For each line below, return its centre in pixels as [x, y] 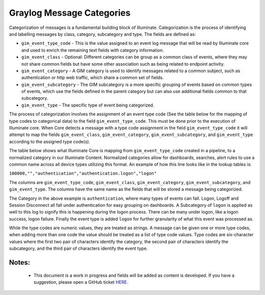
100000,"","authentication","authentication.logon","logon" [83, 174]
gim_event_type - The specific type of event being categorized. [88, 105]
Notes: [20, 263]
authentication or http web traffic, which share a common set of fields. [93, 78]
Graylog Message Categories [70, 13]
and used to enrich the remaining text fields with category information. [93, 50]
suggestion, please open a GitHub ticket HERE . [81, 282]
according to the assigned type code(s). [50, 141]
